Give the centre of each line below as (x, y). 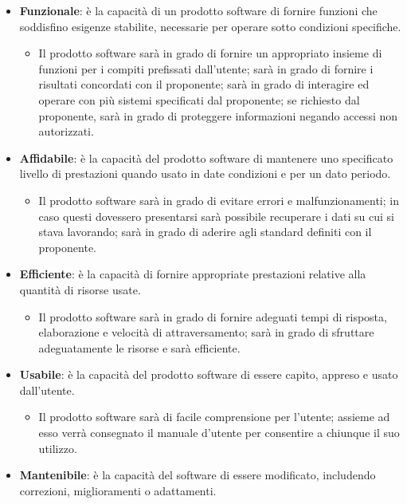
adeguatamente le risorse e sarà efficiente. (139, 347)
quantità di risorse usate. (80, 289)
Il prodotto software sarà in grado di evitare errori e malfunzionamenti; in (219, 200)
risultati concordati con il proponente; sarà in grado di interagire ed (204, 84)
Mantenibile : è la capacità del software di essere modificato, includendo (198, 475)
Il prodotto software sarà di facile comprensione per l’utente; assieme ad (214, 417)
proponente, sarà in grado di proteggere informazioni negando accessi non (218, 115)
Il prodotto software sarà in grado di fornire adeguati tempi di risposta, (213, 316)
